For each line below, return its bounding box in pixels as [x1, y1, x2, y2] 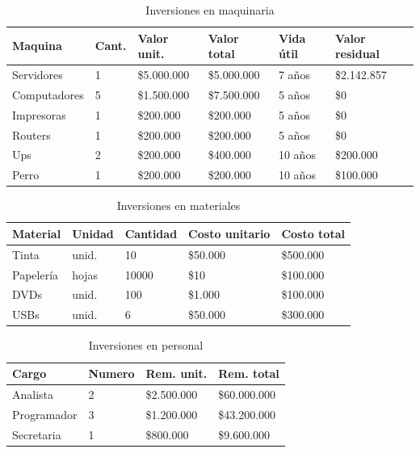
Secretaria [12, 426, 61, 443]
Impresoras [12, 106, 66, 123]
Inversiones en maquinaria [145, 2, 275, 18]
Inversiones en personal [88, 337, 204, 354]
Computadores [12, 86, 84, 103]
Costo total [281, 224, 345, 241]
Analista [12, 385, 54, 402]
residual [334, 45, 380, 62]
